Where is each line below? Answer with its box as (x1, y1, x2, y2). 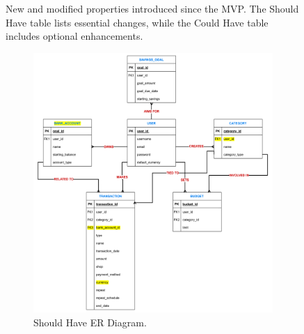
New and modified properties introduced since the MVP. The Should (6, 1, 299, 15)
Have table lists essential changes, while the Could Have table (6, 15, 269, 29)
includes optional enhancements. (6, 29, 143, 43)
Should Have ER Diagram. (33, 314, 147, 329)
